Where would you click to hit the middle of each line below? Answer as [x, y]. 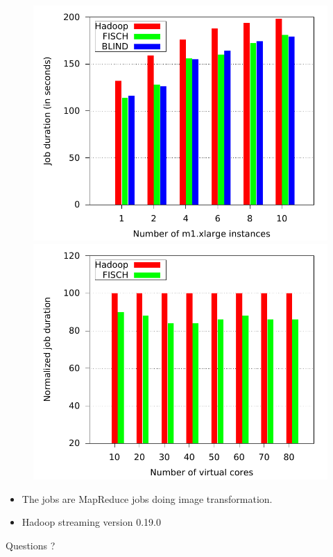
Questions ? [31, 545]
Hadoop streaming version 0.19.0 [91, 522]
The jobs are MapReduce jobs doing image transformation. [147, 498]
